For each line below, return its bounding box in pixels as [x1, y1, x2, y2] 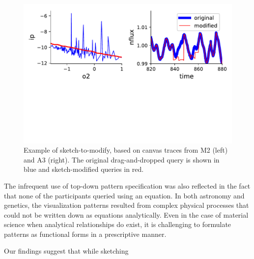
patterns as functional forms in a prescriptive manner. [4, 229, 167, 239]
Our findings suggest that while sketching [4, 245, 129, 256]
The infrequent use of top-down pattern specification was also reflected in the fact [4, 181, 251, 191]
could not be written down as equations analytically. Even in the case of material [4, 209, 249, 220]
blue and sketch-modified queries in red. [24, 164, 144, 174]
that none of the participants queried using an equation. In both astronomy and [4, 190, 245, 200]
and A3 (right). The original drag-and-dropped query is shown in [24, 154, 220, 164]
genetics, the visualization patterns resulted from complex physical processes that [4, 200, 249, 210]
